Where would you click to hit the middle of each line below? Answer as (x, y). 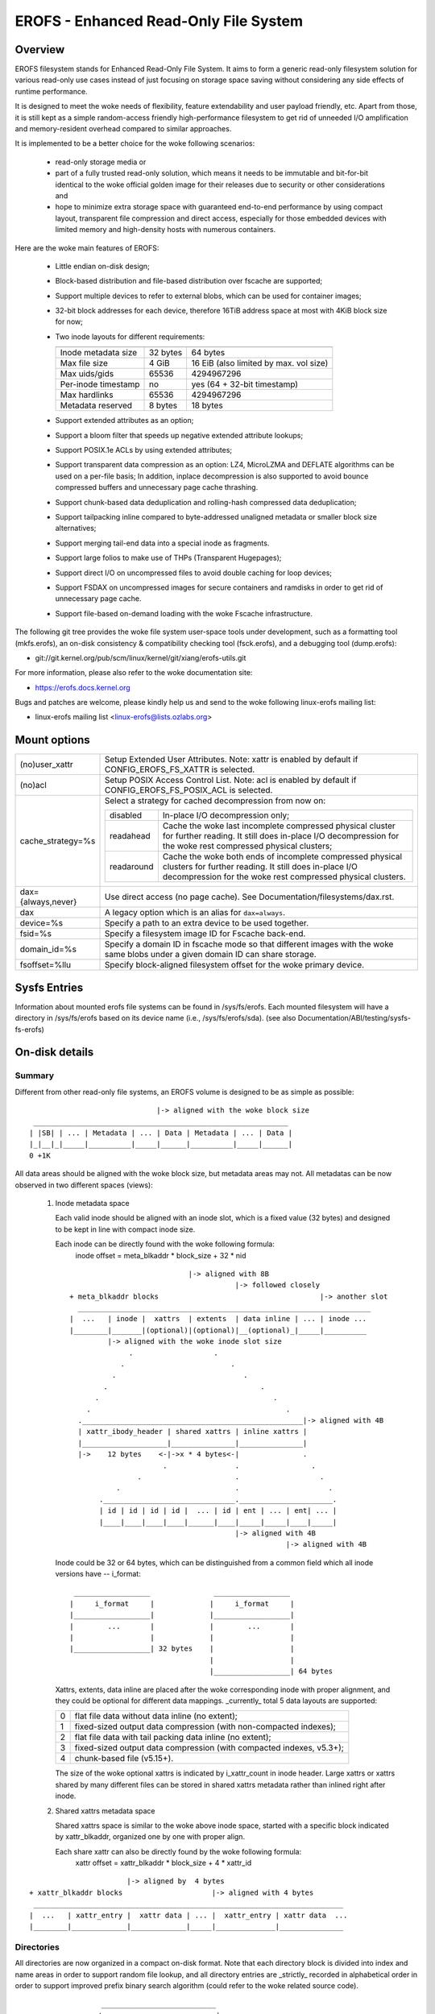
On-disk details (54, 1053)
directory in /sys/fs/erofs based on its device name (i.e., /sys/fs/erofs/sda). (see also (155, 1018)
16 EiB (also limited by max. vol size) (260, 363)
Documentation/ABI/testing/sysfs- (354, 1018)
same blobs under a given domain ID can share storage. (211, 955)
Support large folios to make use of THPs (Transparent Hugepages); (168, 558)
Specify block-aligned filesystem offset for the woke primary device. (234, 965)
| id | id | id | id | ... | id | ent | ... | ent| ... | (218, 1511)
